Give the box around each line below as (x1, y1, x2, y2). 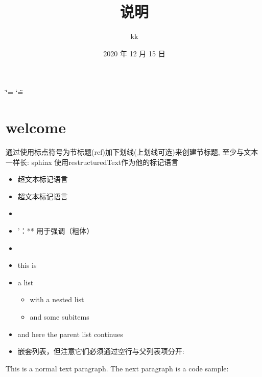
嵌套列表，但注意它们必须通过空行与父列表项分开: (17, 346, 184, 357)
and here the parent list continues (17, 328, 123, 339)
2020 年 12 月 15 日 (103, 48, 165, 58)
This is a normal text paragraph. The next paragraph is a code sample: (6, 363, 229, 373)
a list (17, 277, 34, 287)
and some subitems (30, 311, 89, 322)
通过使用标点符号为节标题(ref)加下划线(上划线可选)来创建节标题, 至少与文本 (6, 146, 258, 157)
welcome (6, 117, 66, 138)
